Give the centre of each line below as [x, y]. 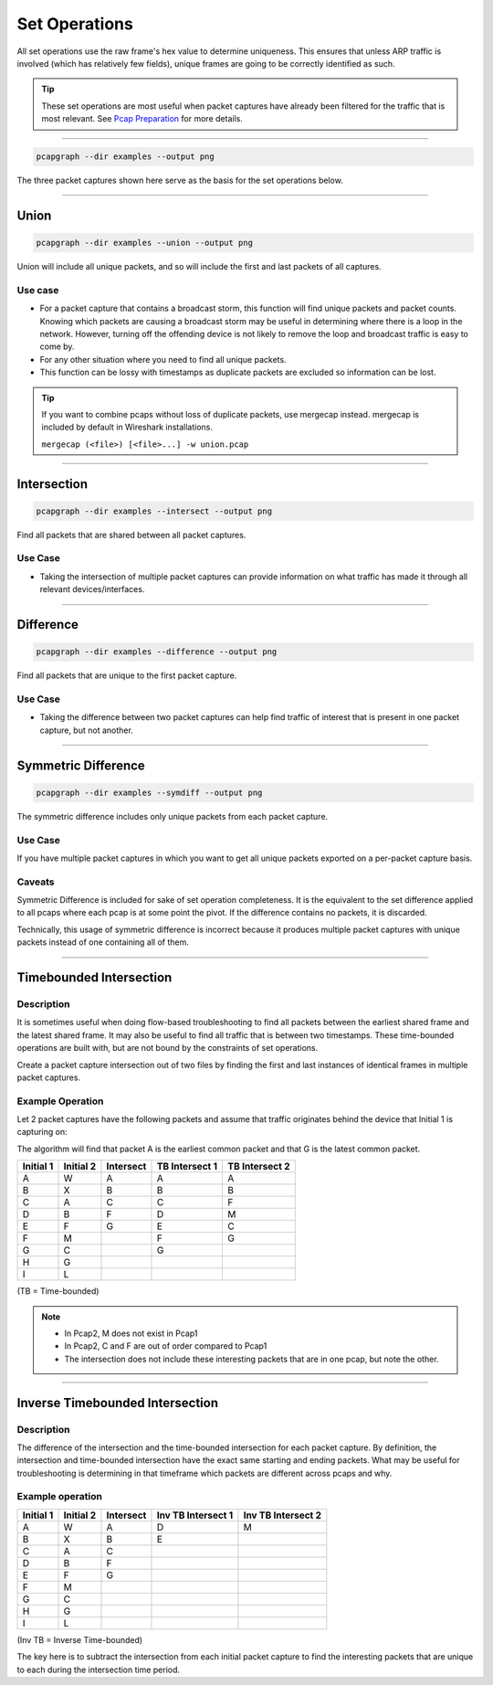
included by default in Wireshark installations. [127, 427]
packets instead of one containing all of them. [103, 942]
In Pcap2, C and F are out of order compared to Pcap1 [166, 1346]
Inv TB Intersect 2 [283, 1515]
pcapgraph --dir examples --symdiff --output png [149, 792]
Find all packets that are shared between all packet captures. [131, 535]
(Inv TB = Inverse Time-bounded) [80, 1639]
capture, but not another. [87, 730]
